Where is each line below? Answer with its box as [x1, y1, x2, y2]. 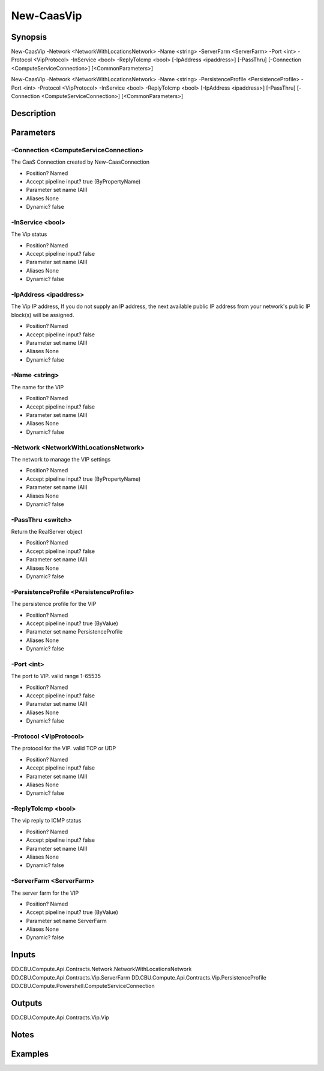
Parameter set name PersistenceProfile [26, 628, 123, 635]
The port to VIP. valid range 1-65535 [11, 673, 101, 680]
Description [11, 108, 56, 119]
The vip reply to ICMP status [11, 817, 82, 824]
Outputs [11, 998, 43, 1008]
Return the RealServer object [11, 528, 83, 535]
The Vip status [11, 230, 47, 238]
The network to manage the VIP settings [11, 455, 111, 463]
